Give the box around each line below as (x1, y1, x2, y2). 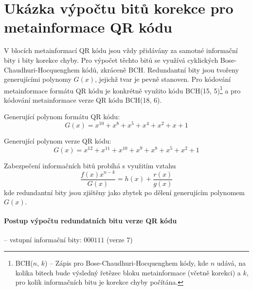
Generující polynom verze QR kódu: (4, 136, 111, 146)
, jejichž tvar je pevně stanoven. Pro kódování (95, 74, 231, 84)
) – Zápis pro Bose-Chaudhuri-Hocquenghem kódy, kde (45, 258, 209, 268)
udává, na (217, 258, 246, 268)
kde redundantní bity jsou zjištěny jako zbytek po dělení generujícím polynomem (4, 187, 245, 197)
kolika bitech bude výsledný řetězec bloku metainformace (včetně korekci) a (15, 267, 241, 277)
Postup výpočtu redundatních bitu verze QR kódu (4, 216, 177, 226)
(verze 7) (106, 234, 133, 244)
